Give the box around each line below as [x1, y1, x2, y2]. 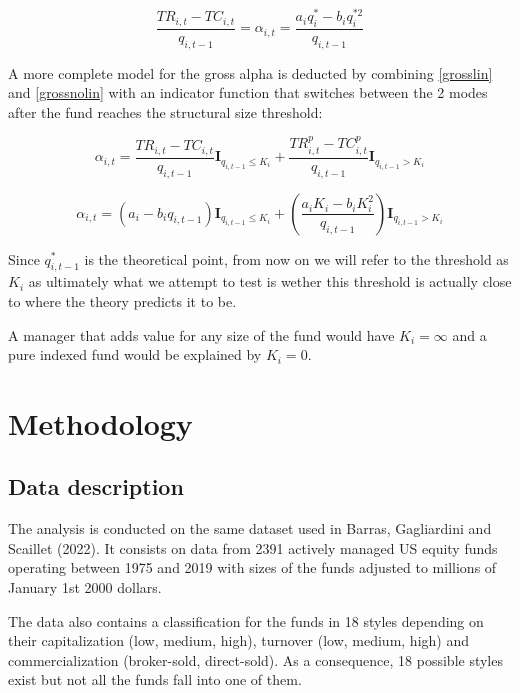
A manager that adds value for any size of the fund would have [8, 324, 395, 345]
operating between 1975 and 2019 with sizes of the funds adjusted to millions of [8, 557, 497, 578]
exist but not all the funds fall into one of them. [8, 669, 302, 690]
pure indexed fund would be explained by [8, 344, 262, 365]
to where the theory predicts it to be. [8, 290, 237, 311]
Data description [8, 471, 184, 502]
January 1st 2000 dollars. [8, 577, 162, 598]
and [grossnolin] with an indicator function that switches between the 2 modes [8, 82, 488, 103]
